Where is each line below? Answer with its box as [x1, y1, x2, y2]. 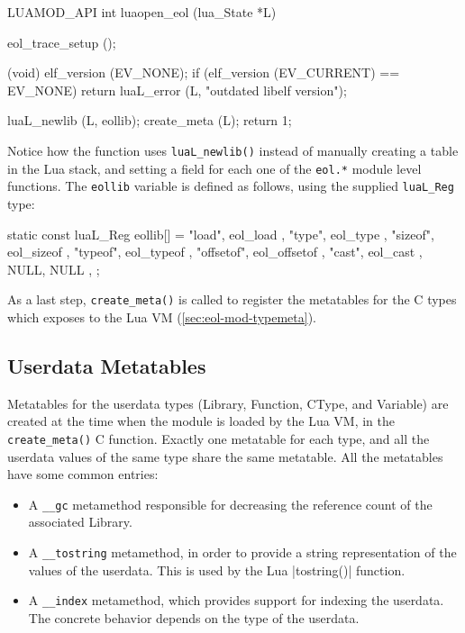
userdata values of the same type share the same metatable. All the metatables [7, 447, 443, 466]
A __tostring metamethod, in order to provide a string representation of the [28, 543, 457, 562]
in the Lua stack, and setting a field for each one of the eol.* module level [7, 158, 422, 177]
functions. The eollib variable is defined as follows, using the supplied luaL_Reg [7, 176, 454, 195]
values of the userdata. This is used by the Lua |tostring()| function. [28, 560, 406, 579]
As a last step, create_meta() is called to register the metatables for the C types [7, 290, 457, 309]
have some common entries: [7, 465, 159, 484]
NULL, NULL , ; [7, 259, 100, 278]
